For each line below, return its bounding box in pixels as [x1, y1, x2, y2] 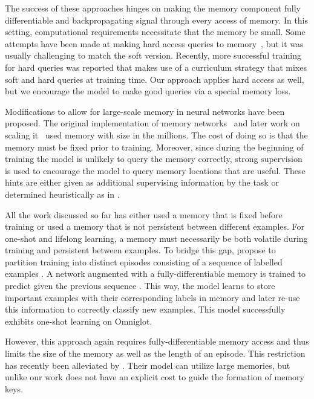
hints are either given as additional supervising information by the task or [5, 176, 279, 189]
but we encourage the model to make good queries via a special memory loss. [5, 85, 291, 97]
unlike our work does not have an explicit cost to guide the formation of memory [5, 371, 304, 383]
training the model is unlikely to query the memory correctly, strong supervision [5, 152, 303, 165]
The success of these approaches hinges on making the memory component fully [5, 2, 301, 14]
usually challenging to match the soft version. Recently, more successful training [5, 49, 301, 62]
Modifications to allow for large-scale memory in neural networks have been [5, 105, 285, 117]
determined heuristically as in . [5, 187, 120, 200]
